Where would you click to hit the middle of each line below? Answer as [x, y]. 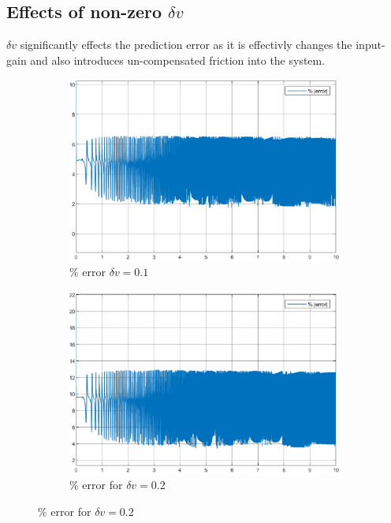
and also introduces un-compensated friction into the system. [178, 60]
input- [371, 45]
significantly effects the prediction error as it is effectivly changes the [186, 45]
